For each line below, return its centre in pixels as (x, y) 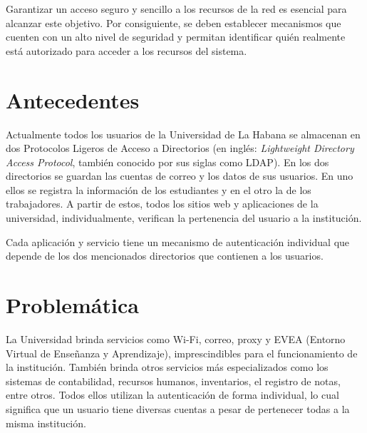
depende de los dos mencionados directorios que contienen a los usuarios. (165, 256)
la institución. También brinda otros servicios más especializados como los (167, 367)
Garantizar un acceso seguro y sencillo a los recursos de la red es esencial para (176, 9)
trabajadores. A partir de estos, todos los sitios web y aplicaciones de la (162, 204)
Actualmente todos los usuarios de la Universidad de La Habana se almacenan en (183, 134)
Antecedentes (73, 100)
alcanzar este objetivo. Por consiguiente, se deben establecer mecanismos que (174, 22)
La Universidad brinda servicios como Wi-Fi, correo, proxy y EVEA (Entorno (176, 338)
